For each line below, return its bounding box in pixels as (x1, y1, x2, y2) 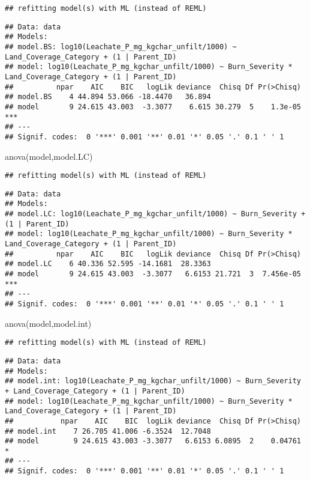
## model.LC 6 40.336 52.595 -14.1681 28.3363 (5, 260, 211, 269)
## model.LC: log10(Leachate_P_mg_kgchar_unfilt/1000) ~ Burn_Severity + (5, 210, 306, 219)
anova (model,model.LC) (5, 150, 93, 162)
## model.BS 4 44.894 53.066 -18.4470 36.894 (5, 93, 211, 102)
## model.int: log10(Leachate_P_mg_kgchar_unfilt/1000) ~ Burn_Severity (5, 377, 301, 386)
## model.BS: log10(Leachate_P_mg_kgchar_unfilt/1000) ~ (5, 42, 237, 51)
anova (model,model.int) (5, 317, 92, 329)
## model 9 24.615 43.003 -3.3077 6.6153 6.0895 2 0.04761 (5, 437, 301, 446)
